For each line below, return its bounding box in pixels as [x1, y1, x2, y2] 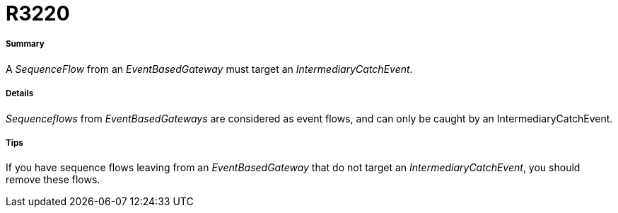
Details [6, 88, 34, 99]
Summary [6, 39, 45, 50]
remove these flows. [6, 173, 100, 186]
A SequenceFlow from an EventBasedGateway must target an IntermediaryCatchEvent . [6, 62, 413, 75]
